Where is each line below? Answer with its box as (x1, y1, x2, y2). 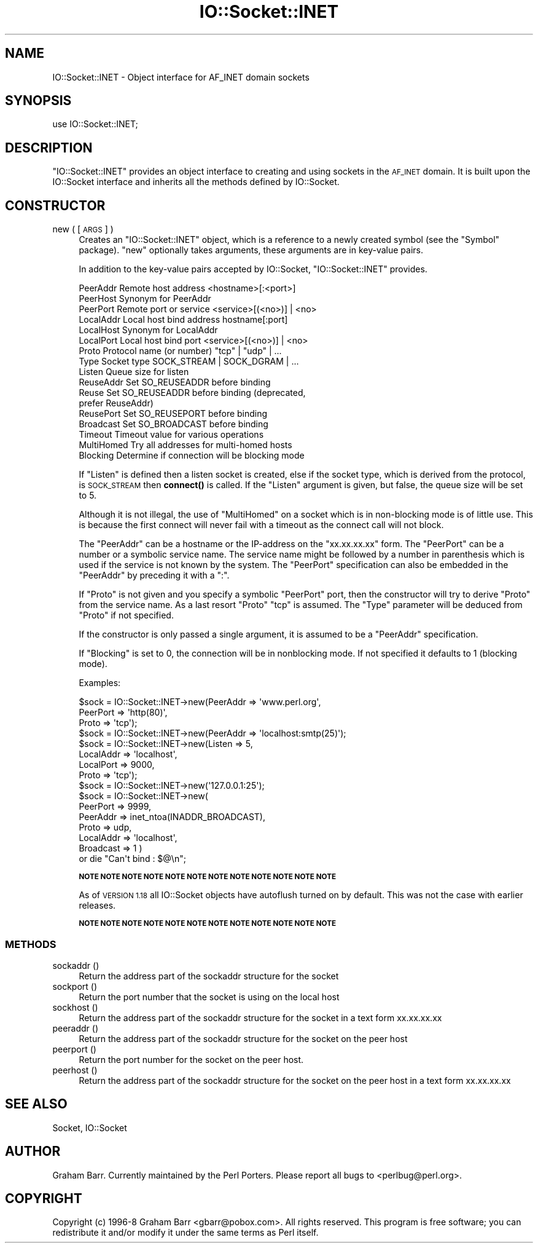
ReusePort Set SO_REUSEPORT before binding (79, 408, 268, 419)
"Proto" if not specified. (79, 610, 174, 621)
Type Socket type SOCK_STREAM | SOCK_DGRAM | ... (79, 356, 299, 367)
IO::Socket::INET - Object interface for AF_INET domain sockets (52, 71, 310, 82)
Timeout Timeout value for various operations (79, 429, 264, 440)
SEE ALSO (5, 1096, 68, 1112)
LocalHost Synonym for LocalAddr (79, 325, 218, 336)
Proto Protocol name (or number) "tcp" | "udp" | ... (79, 346, 282, 357)
